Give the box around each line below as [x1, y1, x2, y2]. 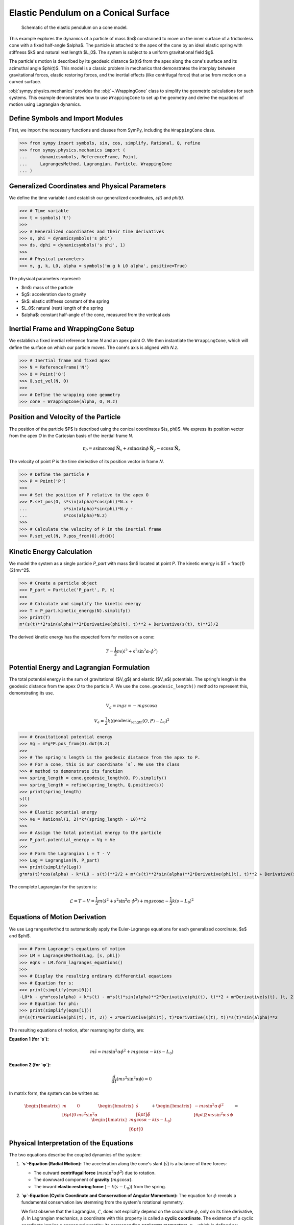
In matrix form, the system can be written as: [9, 1090, 100, 1096]
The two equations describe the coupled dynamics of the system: [9, 1152, 142, 1157]
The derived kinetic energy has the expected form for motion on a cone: [9, 634, 155, 640]
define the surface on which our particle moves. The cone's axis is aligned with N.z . [9, 344, 179, 350]
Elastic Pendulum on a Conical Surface [9, 7, 170, 18]
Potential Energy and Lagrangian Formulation [9, 663, 150, 672]
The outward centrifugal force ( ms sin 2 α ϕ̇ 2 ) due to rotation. [33, 1169, 156, 1176]
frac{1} [231, 560, 245, 566]
